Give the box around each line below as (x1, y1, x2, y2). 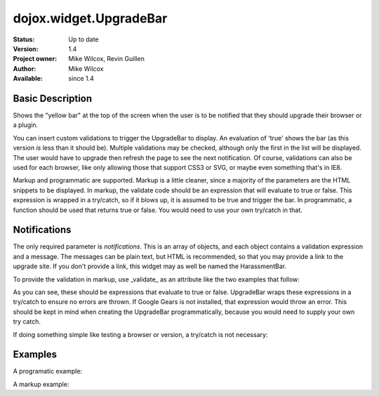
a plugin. (13, 121, 39, 129)
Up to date (68, 35, 99, 44)
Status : (13, 35, 35, 44)
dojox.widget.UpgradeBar (13, 11, 168, 26)
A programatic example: (13, 367, 83, 376)
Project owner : (13, 55, 58, 63)
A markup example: (13, 380, 69, 388)
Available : (13, 74, 44, 83)
